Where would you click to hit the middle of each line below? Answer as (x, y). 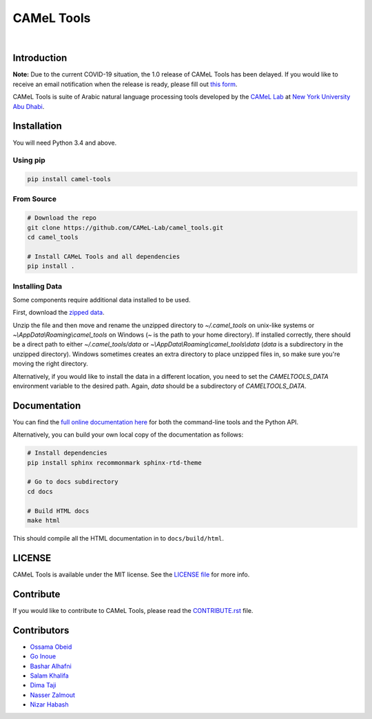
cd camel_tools (53, 237)
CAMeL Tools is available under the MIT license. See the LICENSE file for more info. (131, 574)
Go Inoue (43, 656)
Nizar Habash (49, 705)
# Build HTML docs (58, 511)
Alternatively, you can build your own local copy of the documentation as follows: (128, 435)
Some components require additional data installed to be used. (102, 300)
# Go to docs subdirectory (73, 482)
